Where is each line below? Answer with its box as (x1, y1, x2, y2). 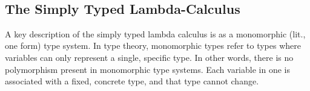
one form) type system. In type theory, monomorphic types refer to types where (5, 39, 301, 52)
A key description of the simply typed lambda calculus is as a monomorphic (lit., (5, 27, 306, 40)
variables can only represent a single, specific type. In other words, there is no (5, 51, 294, 63)
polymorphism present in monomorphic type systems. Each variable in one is (5, 63, 290, 75)
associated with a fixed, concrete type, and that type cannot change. (5, 75, 259, 87)
